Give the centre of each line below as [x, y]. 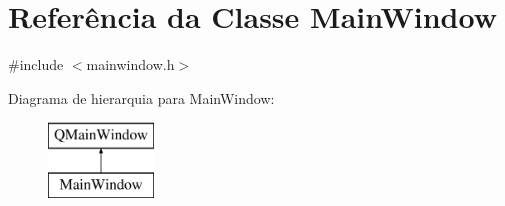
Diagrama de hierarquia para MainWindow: [141, 97]
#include [36, 64]
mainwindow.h [130, 64]
